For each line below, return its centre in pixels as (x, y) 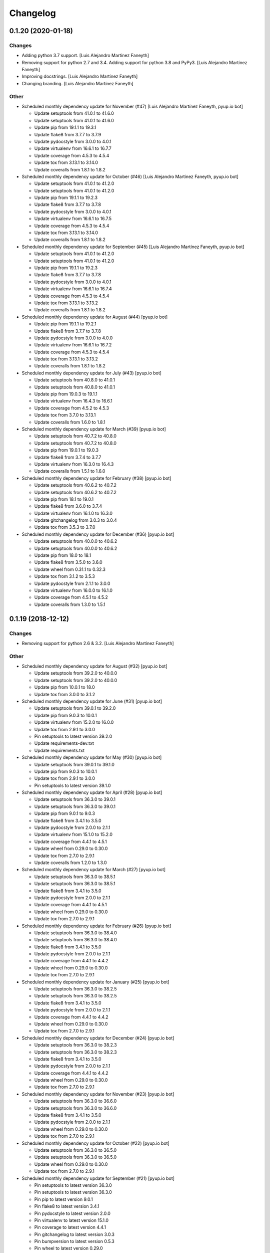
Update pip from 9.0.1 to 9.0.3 (64, 813)
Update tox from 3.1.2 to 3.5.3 (64, 576)
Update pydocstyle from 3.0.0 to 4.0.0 (73, 338)
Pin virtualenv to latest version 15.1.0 (71, 1220)
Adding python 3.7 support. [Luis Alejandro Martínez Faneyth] (85, 56)
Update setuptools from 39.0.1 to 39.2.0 (75, 708)
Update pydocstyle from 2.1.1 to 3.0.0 (72, 583)
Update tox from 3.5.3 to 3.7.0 (65, 527)
